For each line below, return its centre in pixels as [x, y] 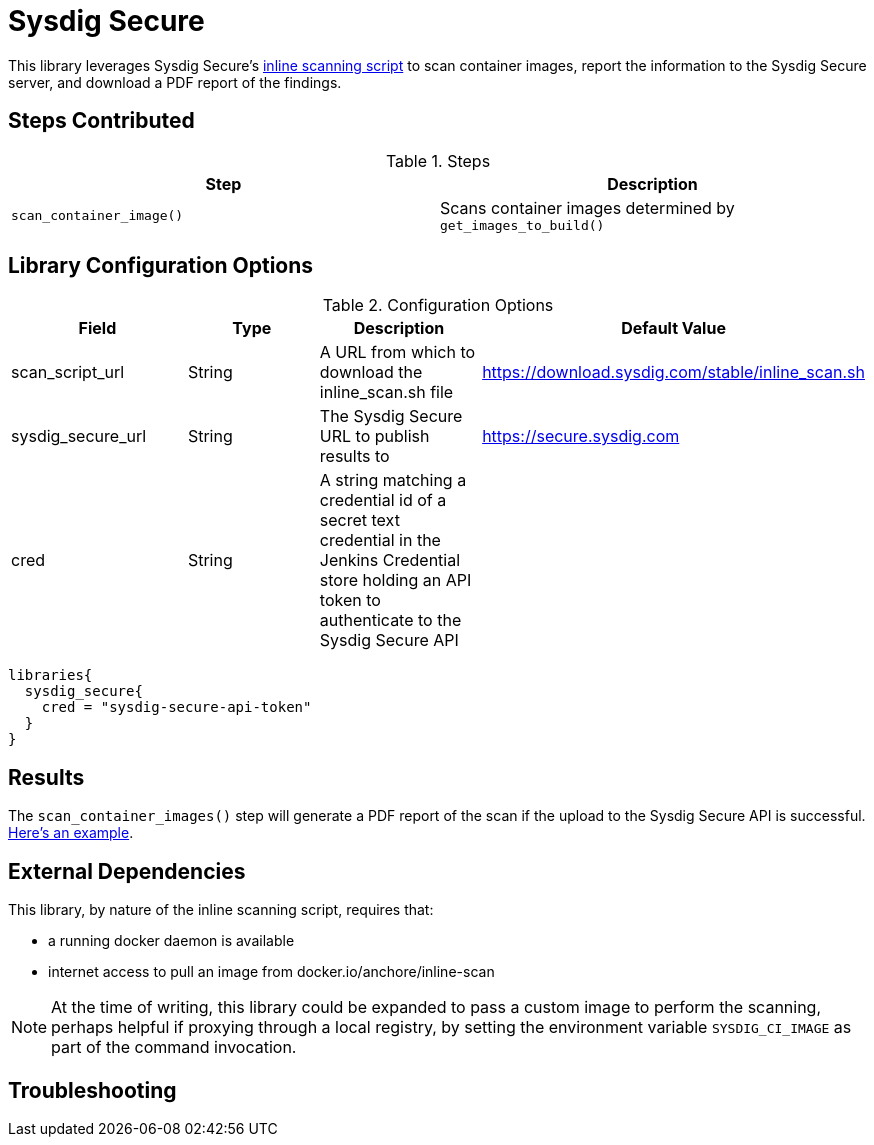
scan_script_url [68, 372]
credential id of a [383, 500]
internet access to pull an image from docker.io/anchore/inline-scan [271, 972]
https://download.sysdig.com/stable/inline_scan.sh [673, 372]
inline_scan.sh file [386, 392]
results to [354, 456]
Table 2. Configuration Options [438, 305]
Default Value [673, 328]
